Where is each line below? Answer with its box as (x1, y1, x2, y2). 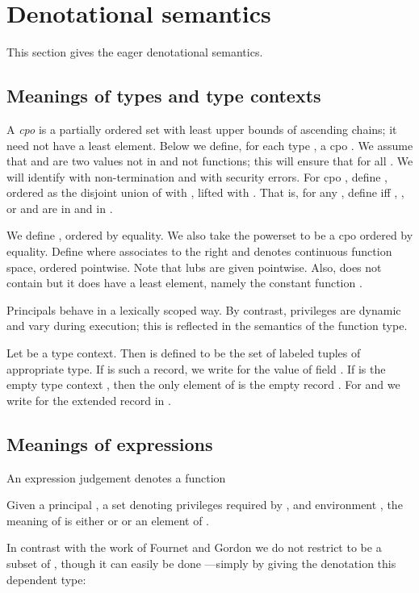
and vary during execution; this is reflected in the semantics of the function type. (6, 317, 408, 334)
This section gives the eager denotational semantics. (6, 44, 263, 61)
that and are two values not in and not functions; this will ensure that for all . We (6, 152, 413, 169)
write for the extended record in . (6, 391, 171, 408)
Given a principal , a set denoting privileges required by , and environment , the (6, 496, 403, 513)
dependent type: (6, 570, 86, 587)
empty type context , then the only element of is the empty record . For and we (6, 376, 400, 393)
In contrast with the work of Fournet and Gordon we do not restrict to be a (6, 539, 382, 556)
